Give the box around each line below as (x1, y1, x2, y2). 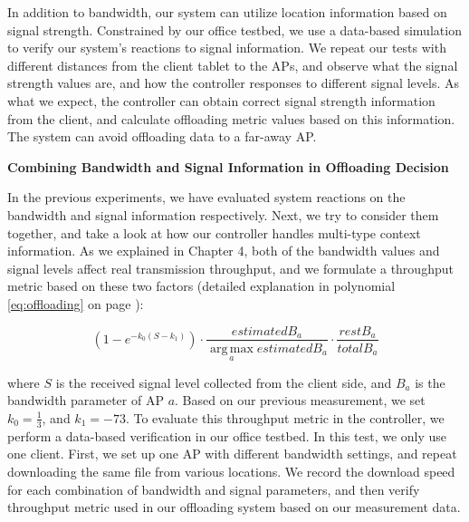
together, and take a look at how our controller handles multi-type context (7, 223, 421, 242)
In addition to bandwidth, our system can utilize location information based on (7, 3, 447, 21)
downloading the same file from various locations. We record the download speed (7, 461, 455, 480)
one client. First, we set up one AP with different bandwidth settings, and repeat (7, 444, 457, 463)
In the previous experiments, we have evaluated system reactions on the (7, 188, 406, 207)
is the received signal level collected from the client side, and (55, 372, 392, 391)
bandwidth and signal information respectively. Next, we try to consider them (7, 205, 439, 224)
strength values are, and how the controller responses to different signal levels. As (7, 73, 459, 92)
